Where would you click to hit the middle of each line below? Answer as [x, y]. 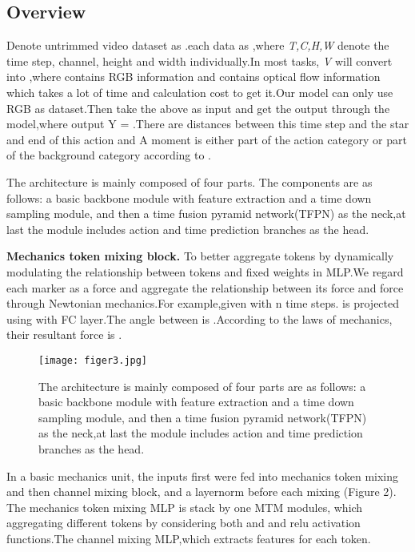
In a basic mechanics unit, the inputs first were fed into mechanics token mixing [203, 475]
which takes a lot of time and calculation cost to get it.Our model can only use [200, 92]
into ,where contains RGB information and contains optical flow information [194, 77]
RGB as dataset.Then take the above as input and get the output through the [198, 108]
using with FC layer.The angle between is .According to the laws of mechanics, [200, 318]
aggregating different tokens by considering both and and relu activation [184, 523]
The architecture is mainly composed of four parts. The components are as [190, 181]
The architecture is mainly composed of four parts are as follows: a [202, 386]
